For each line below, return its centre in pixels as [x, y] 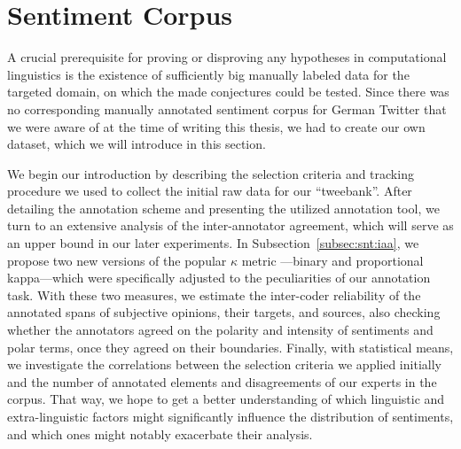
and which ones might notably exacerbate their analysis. [160, 434]
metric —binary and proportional [332, 260]
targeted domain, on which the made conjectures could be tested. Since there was [228, 92]
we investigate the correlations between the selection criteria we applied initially [224, 364]
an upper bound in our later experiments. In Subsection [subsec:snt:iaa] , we [213, 243]
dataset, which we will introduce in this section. [137, 144]
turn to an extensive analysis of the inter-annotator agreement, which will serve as [230, 225]
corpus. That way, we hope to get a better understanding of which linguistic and [226, 399]
